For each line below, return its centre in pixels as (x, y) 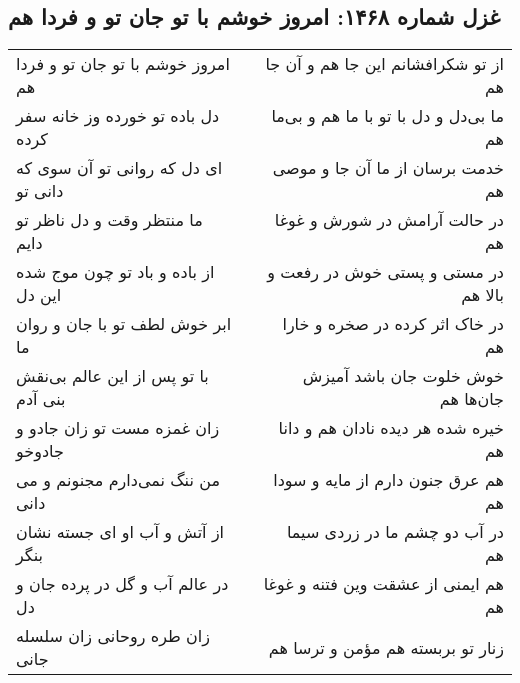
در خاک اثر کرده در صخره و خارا (393, 324)
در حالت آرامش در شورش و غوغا (389, 220)
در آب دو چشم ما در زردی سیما (395, 532)
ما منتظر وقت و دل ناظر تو (109, 220)
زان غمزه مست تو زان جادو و (118, 428)
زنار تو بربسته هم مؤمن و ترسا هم (386, 647)
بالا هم (482, 295)
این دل (39, 295)
